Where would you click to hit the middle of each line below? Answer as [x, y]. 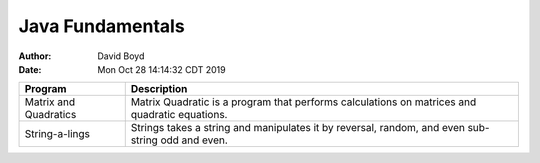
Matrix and [49, 102]
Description [159, 89]
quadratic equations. [179, 115]
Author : [35, 56]
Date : [30, 69]
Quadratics [50, 115]
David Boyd [121, 56]
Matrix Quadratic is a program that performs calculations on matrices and [303, 102]
